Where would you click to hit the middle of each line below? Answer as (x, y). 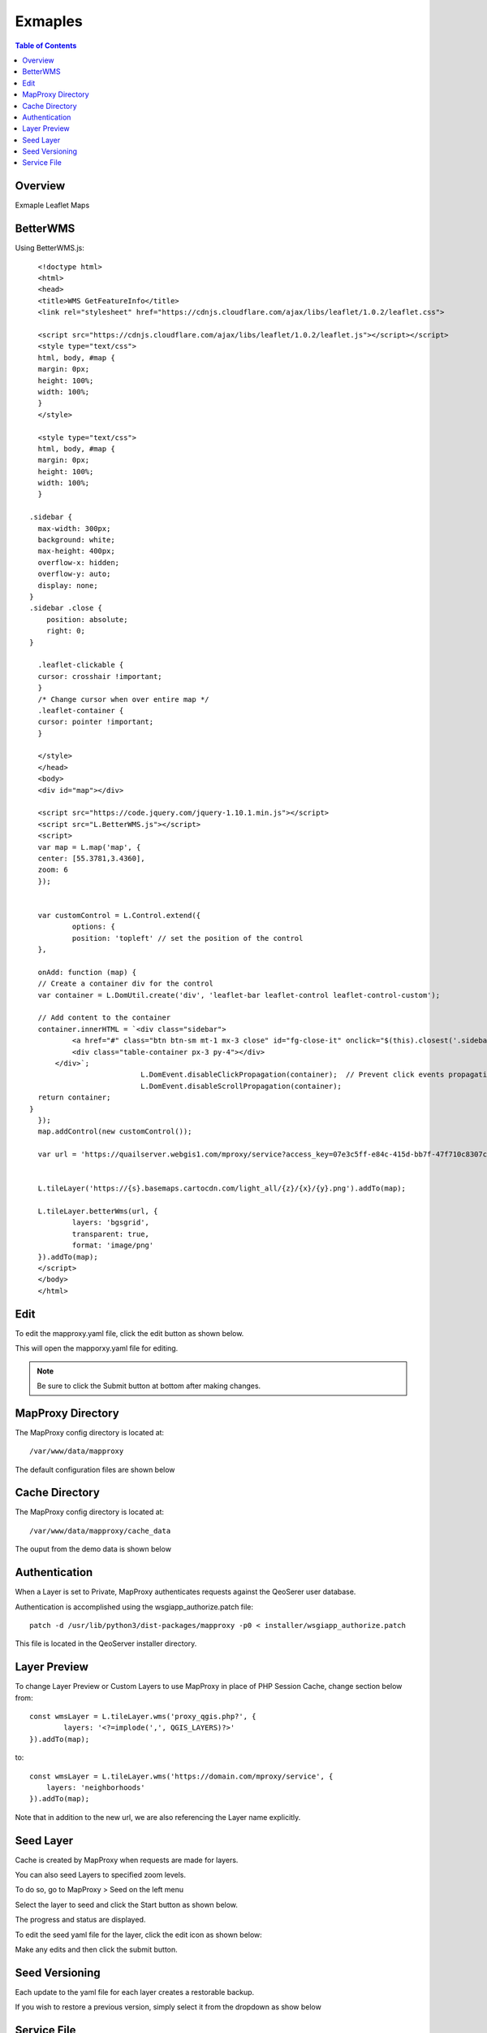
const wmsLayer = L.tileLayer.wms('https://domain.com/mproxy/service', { (181, 1776)
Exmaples (49, 21)
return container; (74, 1097)
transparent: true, (111, 1234)
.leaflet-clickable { (81, 665)
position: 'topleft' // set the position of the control (187, 938)
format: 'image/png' (113, 1245)
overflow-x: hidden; (79, 562)
